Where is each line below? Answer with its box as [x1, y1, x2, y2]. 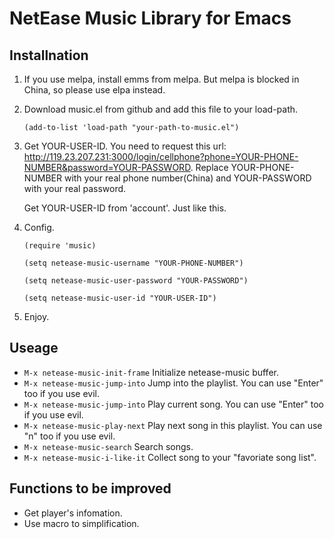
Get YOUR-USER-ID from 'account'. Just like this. [23, 202, 227, 214]
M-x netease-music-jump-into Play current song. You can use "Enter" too [23, 398, 324, 410]
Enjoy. [23, 311, 50, 322]
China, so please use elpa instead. [23, 84, 166, 96]
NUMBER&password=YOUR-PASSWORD [23, 162, 191, 173]
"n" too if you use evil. [23, 430, 116, 442]
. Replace [190, 162, 229, 173]
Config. [23, 222, 55, 233]
